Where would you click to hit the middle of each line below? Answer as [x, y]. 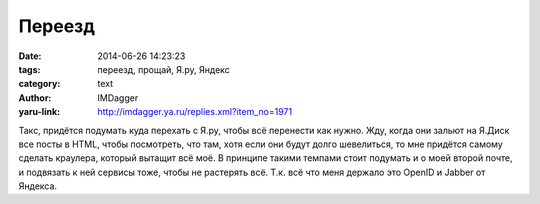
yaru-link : [39, 112]
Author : [35, 97]
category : [39, 84]
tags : [29, 69]
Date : [30, 56]
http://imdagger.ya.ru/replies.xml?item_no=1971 [195, 112]
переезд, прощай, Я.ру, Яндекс [163, 69]
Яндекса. [38, 186]
